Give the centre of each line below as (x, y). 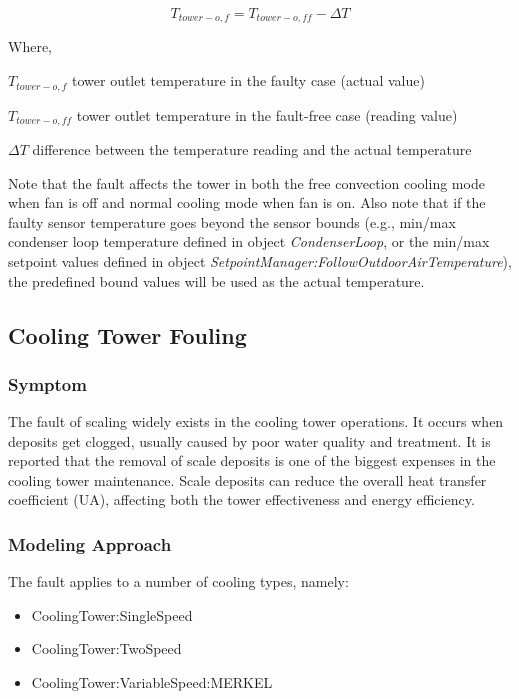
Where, (30, 46)
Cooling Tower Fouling (127, 334)
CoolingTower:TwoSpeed (106, 648)
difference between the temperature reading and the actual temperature (252, 148)
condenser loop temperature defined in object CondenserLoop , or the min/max (249, 241)
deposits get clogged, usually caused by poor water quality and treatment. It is (249, 440)
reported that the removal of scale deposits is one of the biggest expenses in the (252, 460)
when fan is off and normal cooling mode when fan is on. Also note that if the (247, 202)
